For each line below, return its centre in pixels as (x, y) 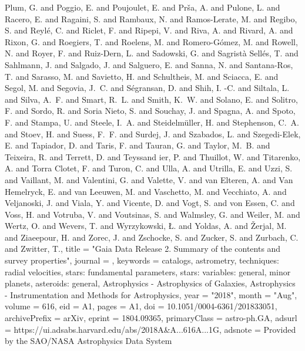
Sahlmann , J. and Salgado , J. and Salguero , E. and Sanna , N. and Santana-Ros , (149, 64)
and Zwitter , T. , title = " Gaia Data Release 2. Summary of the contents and (143, 249)
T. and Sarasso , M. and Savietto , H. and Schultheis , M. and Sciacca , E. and (142, 76)
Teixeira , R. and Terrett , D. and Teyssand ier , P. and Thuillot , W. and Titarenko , (153, 156)
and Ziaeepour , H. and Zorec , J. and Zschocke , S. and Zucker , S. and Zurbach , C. (152, 237)
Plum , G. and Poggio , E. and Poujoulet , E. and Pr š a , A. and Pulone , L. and (143, 7)
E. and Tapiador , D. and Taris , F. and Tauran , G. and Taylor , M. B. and (138, 145)
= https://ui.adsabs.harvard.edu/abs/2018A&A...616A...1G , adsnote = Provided (150, 329)
